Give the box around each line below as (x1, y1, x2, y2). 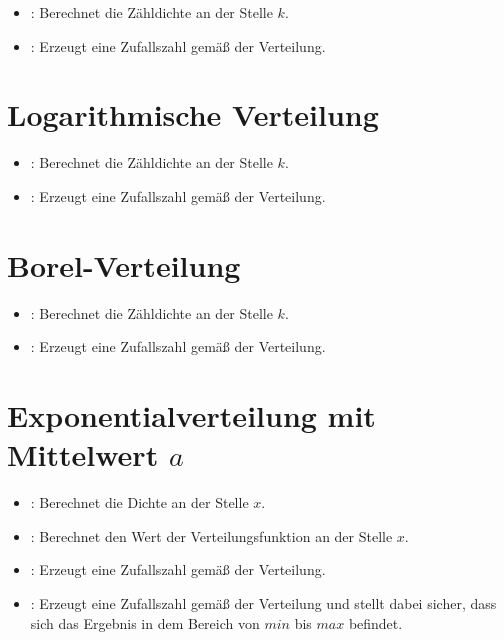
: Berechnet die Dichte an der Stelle (30, 492, 249, 513)
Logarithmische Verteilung (7, 94, 379, 135)
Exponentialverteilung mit (7, 395, 376, 435)
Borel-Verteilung (7, 244, 241, 285)
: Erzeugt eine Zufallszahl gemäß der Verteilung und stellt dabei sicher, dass (30, 592, 497, 613)
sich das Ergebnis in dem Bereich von (30, 612, 260, 633)
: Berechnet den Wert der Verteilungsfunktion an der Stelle (30, 525, 393, 546)
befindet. (348, 612, 403, 633)
